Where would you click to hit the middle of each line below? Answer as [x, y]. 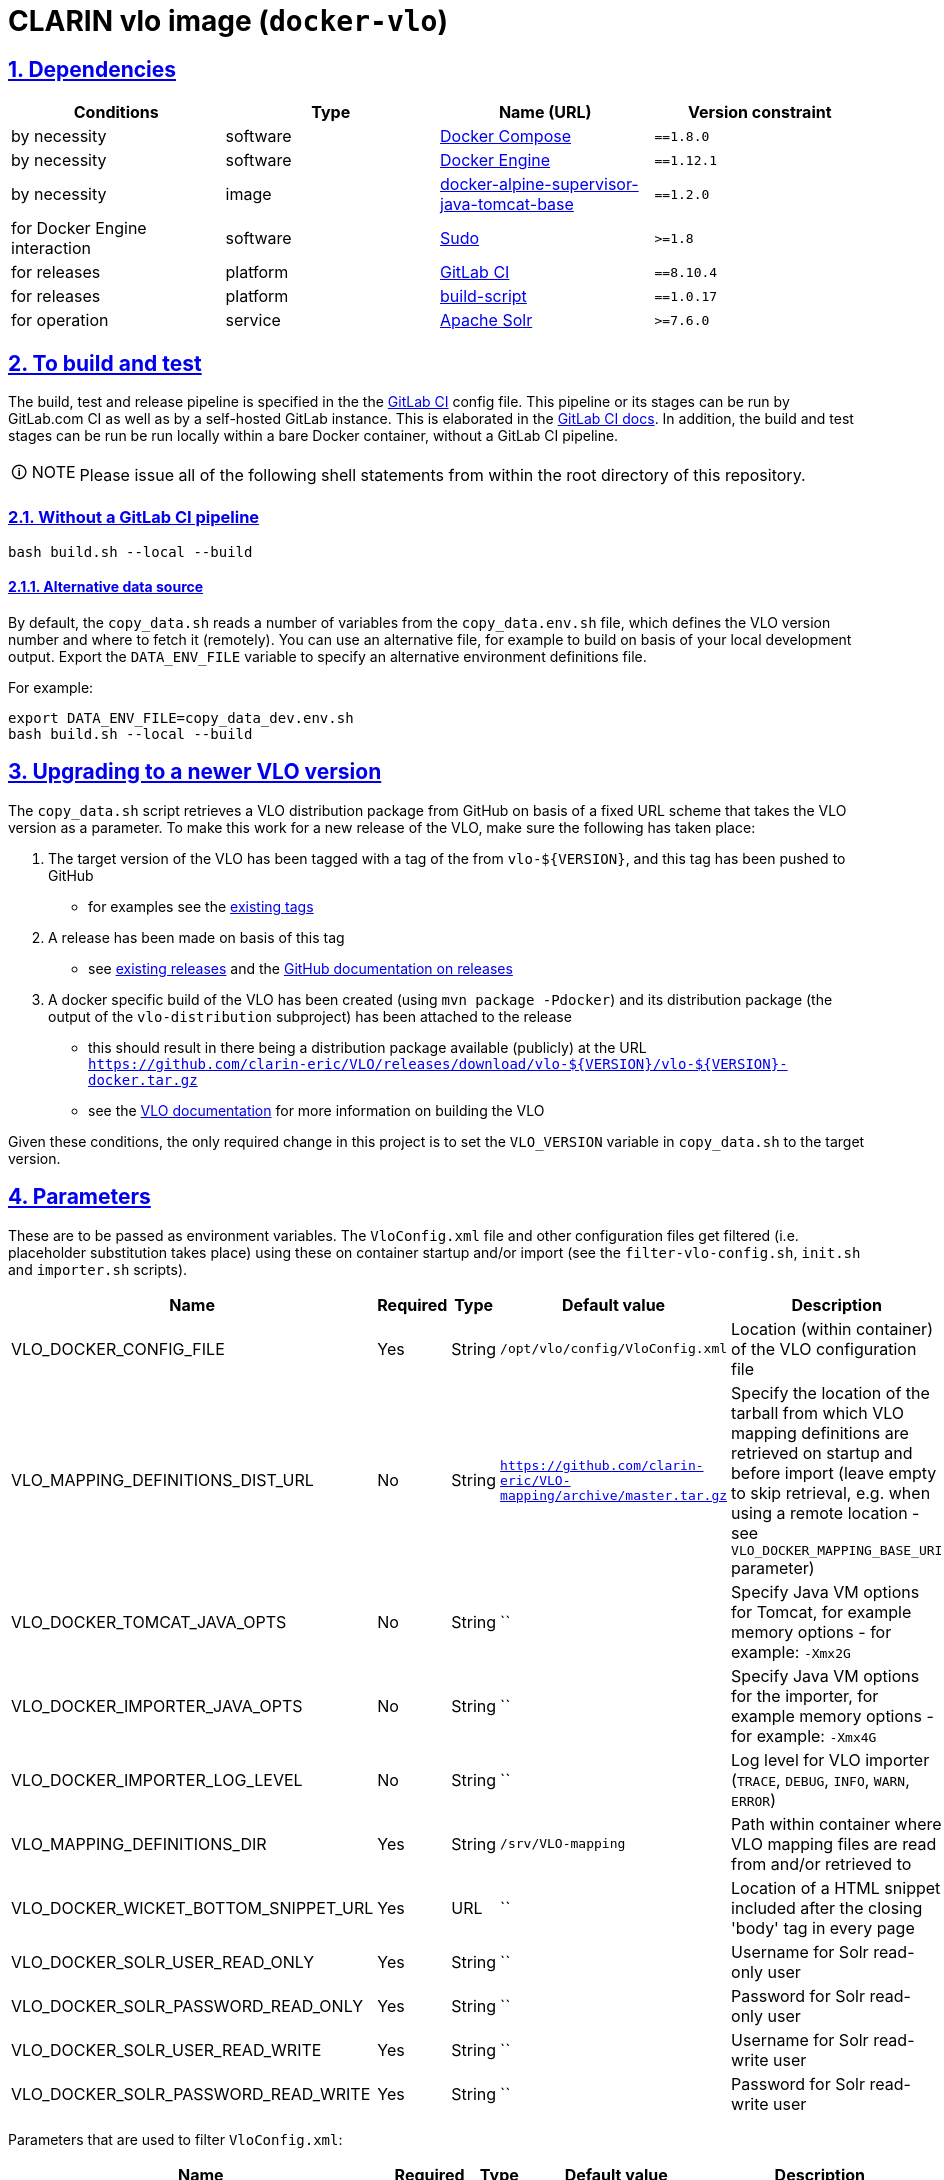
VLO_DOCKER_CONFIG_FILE [118, 1348]
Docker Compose [506, 136]
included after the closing [827, 1907]
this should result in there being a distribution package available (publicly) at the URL [367, 1047]
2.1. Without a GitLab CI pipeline [134, 517]
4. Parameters [79, 1197]
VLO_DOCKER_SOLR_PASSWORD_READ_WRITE [191, 2093]
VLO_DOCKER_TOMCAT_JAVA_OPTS [149, 1621]
